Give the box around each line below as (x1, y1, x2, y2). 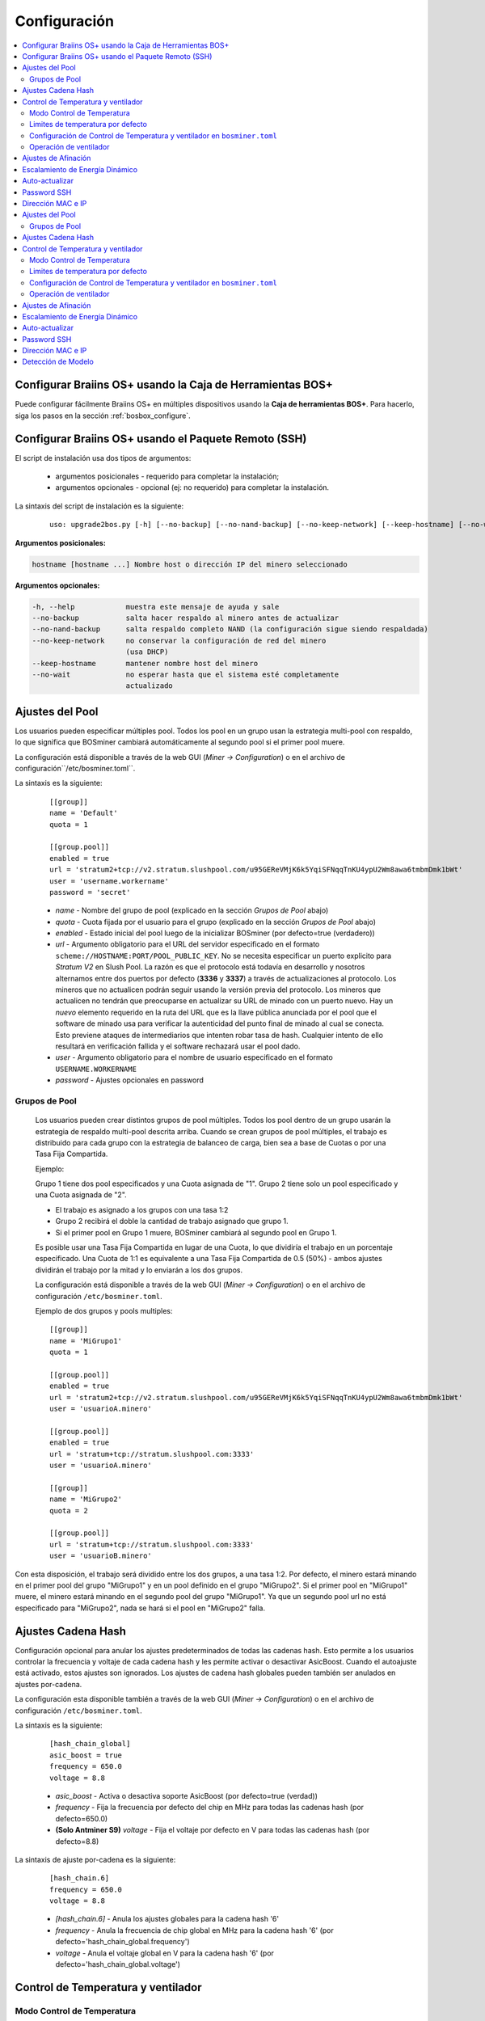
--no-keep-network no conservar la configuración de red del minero (32, 635, 327, 645)
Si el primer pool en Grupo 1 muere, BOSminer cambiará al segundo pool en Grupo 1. (55, 1227, 337, 1237)
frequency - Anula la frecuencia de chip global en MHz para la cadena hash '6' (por (55, 1925, 335, 1935)
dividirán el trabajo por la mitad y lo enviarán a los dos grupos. (35, 1265, 243, 1275)
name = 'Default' (49, 808, 118, 818)
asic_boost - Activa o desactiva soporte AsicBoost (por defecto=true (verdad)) (55, 1791, 318, 1800)
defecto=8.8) (55, 1836, 99, 1846)
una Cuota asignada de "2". (35, 1190, 127, 1200)
